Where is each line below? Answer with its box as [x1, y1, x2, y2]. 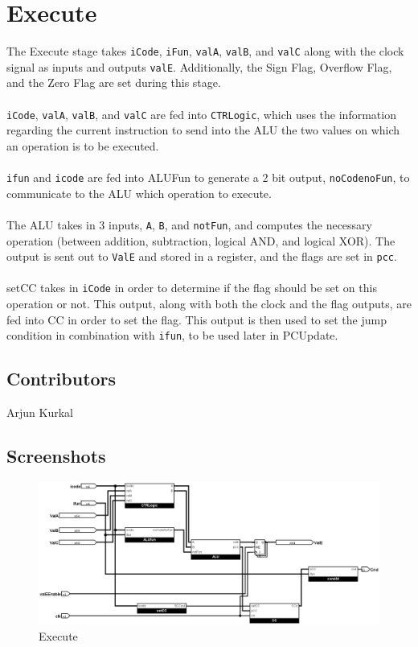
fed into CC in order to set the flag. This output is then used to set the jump [6, 311, 387, 328]
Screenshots [6, 443, 106, 468]
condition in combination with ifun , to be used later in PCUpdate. [6, 327, 338, 344]
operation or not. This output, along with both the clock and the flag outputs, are [6, 295, 412, 312]
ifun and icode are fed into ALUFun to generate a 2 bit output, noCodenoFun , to [6, 169, 410, 186]
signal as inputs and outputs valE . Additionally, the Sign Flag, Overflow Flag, [6, 58, 392, 75]
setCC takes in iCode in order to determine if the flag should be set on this [6, 279, 377, 296]
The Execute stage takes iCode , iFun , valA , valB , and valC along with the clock [6, 43, 404, 60]
